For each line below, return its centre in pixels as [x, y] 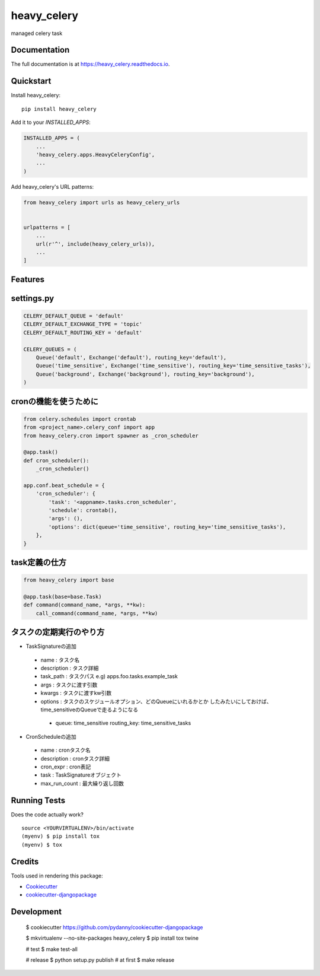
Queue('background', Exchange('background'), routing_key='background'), [145, 374]
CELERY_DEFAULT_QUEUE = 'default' [73, 316]
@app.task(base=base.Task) [63, 597]
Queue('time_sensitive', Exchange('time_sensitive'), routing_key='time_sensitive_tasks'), [173, 366]
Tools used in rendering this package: [57, 876]
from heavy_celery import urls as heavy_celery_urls [102, 202]
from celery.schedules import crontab [80, 419]
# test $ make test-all [52, 949]
